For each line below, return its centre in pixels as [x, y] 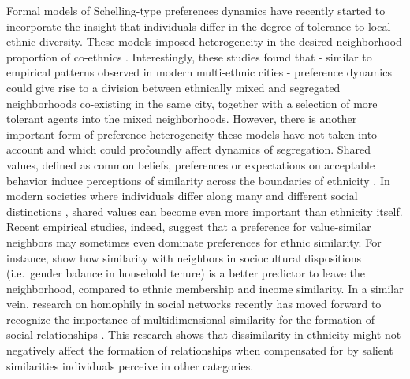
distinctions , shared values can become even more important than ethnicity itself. [205, 211]
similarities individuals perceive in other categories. [130, 365]
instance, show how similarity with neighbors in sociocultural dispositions [184, 257]
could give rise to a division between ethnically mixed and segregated [173, 87]
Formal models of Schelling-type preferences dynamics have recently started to [196, 10]
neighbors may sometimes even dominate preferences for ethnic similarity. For [194, 242]
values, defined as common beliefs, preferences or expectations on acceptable [191, 164]
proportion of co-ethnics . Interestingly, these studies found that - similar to [189, 56]
